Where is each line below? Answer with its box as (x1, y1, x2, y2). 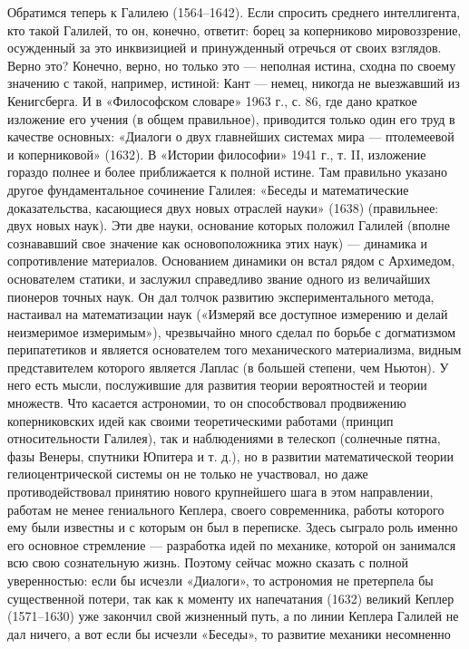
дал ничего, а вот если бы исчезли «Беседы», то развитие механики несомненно (7, 624, 451, 643)
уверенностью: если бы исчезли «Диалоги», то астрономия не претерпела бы (7, 571, 434, 589)
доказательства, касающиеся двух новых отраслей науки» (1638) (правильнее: (7, 198, 439, 217)
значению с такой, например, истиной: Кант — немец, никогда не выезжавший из (7, 73, 460, 92)
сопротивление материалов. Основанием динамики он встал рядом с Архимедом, (7, 251, 455, 270)
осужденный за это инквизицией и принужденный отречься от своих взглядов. (7, 38, 442, 57)
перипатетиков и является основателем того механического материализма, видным (7, 340, 462, 359)
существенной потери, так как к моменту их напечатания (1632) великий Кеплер (7, 588, 454, 607)
